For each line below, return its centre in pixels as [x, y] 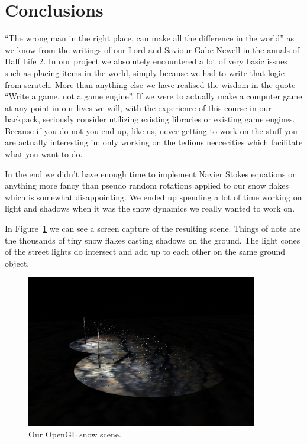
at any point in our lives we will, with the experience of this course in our [138, 107]
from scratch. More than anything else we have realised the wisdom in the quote [150, 84]
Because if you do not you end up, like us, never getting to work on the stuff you [151, 130]
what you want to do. [44, 154]
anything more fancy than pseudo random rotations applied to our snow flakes [147, 185]
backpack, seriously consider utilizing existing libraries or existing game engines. [150, 119]
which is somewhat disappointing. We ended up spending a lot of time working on [153, 197]
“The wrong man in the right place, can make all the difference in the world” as [150, 38]
